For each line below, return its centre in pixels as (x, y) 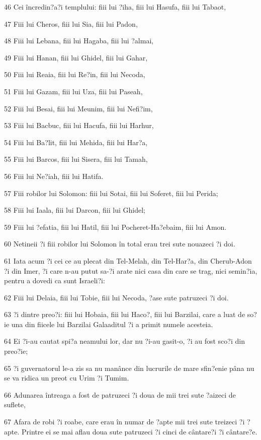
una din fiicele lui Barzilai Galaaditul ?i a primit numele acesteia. (112, 324)
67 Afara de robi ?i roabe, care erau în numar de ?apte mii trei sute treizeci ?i (124, 422)
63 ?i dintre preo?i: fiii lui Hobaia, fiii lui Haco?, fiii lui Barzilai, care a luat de (125, 314)
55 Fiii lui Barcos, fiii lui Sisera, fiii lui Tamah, (76, 159)
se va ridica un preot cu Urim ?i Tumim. (67, 378)
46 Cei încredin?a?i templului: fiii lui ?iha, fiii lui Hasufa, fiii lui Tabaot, (115, 7)
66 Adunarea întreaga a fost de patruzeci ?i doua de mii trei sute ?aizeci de (120, 394)
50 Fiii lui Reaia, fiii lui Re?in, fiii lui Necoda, (75, 74)
